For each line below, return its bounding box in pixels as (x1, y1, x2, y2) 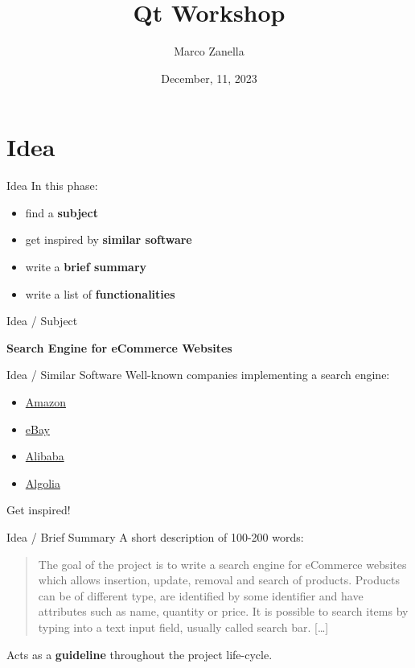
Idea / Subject (6, 312, 78, 329)
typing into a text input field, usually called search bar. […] (38, 618, 329, 635)
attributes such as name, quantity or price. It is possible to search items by (38, 603, 409, 620)
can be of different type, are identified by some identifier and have (38, 587, 364, 604)
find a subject (25, 204, 98, 221)
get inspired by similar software (25, 231, 192, 248)
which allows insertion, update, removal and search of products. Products (38, 571, 400, 588)
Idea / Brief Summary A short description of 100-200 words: (6, 528, 304, 545)
